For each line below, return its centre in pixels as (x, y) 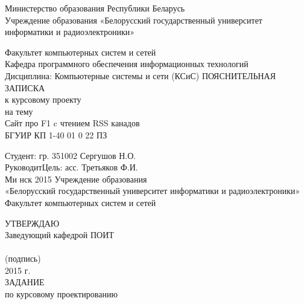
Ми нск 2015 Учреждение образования (76, 179)
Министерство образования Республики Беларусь (95, 8)
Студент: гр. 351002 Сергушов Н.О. (71, 155)
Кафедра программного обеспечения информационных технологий (127, 64)
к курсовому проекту (43, 99)
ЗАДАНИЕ (25, 282)
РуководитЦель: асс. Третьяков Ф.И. (71, 167)
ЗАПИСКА (25, 87)
